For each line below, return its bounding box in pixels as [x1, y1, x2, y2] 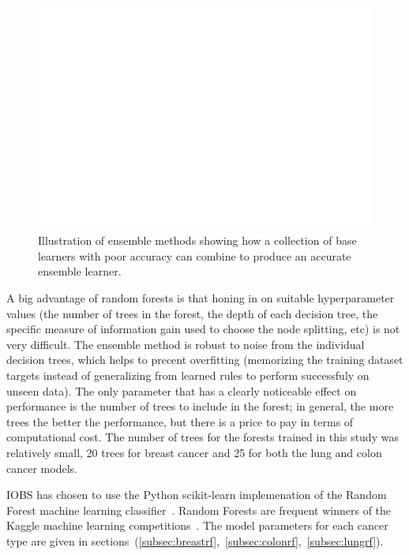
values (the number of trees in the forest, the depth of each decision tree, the [6, 305, 378, 321]
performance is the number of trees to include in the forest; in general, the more [6, 398, 394, 414]
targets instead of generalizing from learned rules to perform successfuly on [6, 367, 370, 383]
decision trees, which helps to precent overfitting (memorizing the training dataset [6, 351, 403, 368]
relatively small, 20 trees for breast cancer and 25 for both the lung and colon [6, 444, 382, 460]
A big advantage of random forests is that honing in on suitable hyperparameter [6, 290, 395, 306]
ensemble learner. [38, 263, 122, 279]
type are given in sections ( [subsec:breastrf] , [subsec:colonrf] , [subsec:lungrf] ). [6, 532, 384, 549]
